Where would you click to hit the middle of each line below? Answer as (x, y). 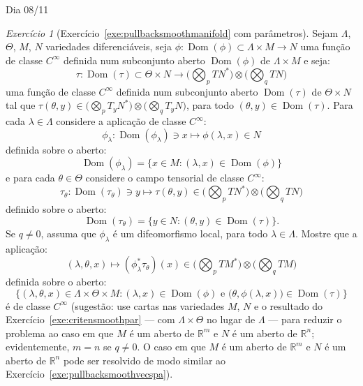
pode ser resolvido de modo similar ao (145, 360)
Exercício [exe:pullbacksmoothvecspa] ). (89, 374)
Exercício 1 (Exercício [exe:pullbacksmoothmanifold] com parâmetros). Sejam (172, 32)
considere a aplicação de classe (121, 121)
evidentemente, (38, 347)
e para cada (30, 178)
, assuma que (68, 233)
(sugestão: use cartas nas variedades (148, 305)
